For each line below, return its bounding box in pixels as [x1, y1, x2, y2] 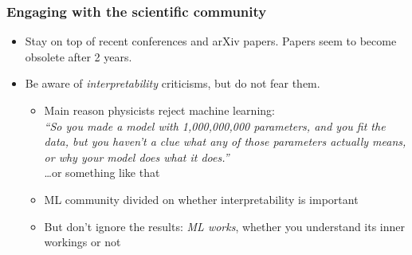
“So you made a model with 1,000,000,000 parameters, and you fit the [44, 117, 386, 134]
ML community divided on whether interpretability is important [44, 190, 359, 207]
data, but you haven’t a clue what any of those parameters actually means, [44, 133, 406, 150]
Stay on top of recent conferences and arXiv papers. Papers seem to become [25, 33, 397, 49]
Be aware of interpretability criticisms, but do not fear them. [25, 75, 320, 92]
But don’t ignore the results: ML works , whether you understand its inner [44, 218, 406, 234]
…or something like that [44, 164, 160, 181]
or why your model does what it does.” [44, 148, 230, 165]
